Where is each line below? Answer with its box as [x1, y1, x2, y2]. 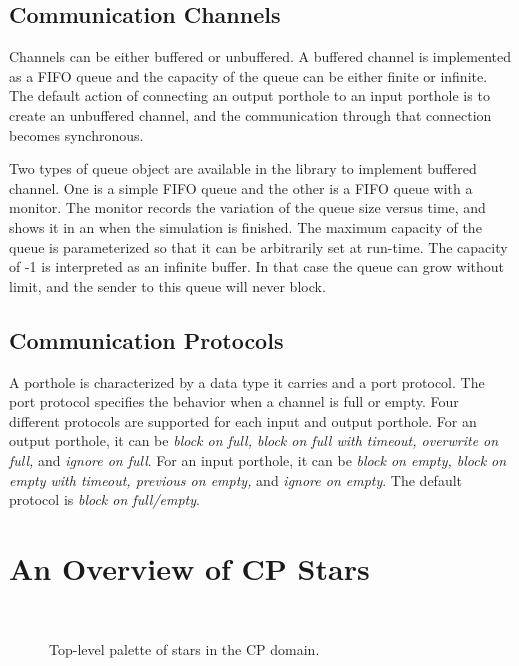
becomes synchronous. [9, 124, 144, 145]
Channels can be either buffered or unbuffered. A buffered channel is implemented [9, 46, 512, 67]
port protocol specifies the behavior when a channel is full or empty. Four [9, 391, 459, 412]
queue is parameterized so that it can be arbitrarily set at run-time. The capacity [9, 236, 508, 257]
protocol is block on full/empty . [9, 489, 200, 510]
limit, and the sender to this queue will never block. [9, 275, 326, 296]
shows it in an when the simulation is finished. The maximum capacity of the [9, 216, 482, 237]
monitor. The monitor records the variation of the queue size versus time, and [9, 197, 486, 218]
